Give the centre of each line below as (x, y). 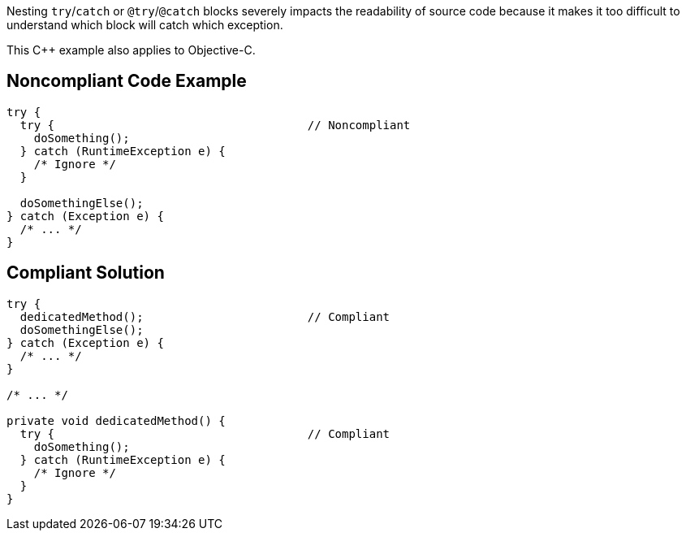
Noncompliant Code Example (127, 81)
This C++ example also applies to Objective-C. (131, 50)
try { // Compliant (205, 433)
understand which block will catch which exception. (145, 25)
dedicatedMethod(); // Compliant (205, 316)
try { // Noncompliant (215, 125)
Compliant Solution (86, 273)
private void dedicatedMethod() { (116, 420)
